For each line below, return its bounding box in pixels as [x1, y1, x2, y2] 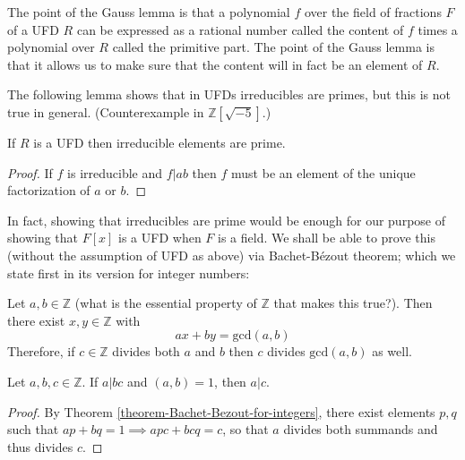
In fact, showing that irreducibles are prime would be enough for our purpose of [7, 210, 445, 229]
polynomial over [7, 38, 95, 56]
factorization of [7, 181, 90, 200]
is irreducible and [67, 163, 163, 182]
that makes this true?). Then [273, 294, 433, 312]
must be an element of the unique [231, 163, 416, 182]
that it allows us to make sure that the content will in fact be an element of [7, 55, 423, 73]
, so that [222, 420, 269, 439]
